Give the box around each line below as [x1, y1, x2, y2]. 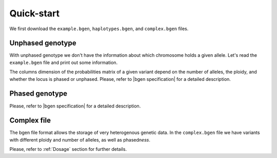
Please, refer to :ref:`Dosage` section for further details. [9, 146, 127, 152]
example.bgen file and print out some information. [9, 59, 118, 65]
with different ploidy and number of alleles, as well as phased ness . [9, 137, 151, 143]
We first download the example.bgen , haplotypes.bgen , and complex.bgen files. [9, 26, 189, 32]
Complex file [9, 116, 51, 125]
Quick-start [9, 8, 60, 19]
